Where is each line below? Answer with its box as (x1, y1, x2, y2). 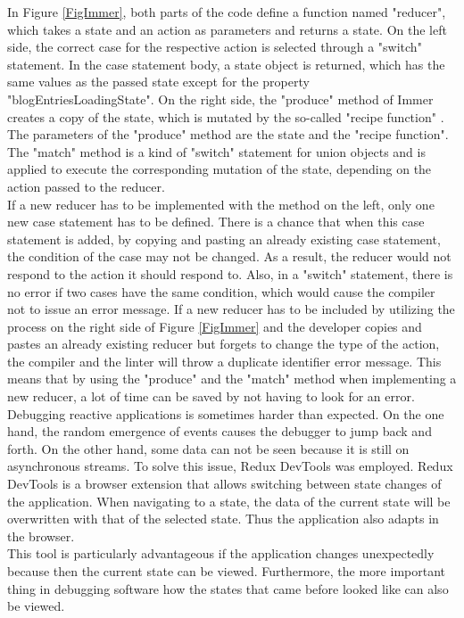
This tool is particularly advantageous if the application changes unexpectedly (7, 544, 435, 563)
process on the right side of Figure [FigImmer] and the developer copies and (7, 317, 422, 335)
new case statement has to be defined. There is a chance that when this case (7, 212, 425, 231)
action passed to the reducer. (7, 177, 165, 195)
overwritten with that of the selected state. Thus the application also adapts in (7, 509, 439, 528)
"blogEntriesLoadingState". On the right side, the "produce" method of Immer (7, 89, 434, 108)
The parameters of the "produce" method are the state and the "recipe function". (7, 125, 449, 144)
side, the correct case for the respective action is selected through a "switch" (7, 37, 422, 56)
